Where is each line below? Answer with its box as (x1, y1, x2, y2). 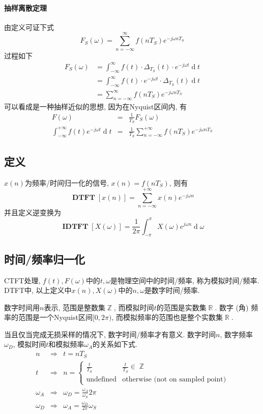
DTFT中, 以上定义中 (4, 285, 72, 295)
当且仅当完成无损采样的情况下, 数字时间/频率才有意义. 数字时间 (4, 329, 216, 339)
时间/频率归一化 (4, 251, 85, 267)
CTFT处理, (4, 275, 41, 285)
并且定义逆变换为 (4, 207, 61, 218)
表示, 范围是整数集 (44, 302, 105, 312)
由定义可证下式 (4, 21, 54, 32)
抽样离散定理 (4, 2, 47, 13)
